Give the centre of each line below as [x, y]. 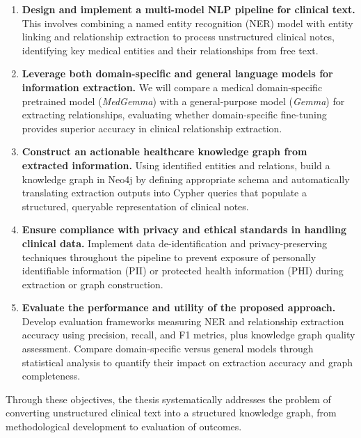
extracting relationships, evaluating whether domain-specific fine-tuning [174, 115]
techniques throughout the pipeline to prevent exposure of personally [169, 257]
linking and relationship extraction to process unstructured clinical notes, [178, 37]
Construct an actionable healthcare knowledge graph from [165, 151]
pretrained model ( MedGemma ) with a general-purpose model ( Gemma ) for [183, 101]
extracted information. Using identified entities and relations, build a [176, 165]
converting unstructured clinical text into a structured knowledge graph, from [171, 413]
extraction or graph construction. [93, 284]
